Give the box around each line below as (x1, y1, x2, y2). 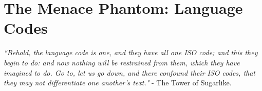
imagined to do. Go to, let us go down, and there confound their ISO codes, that (4, 67, 255, 78)
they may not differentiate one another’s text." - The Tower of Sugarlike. (4, 77, 232, 88)
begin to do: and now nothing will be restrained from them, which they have (4, 57, 240, 67)
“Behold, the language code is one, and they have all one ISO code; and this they (4, 47, 258, 58)
